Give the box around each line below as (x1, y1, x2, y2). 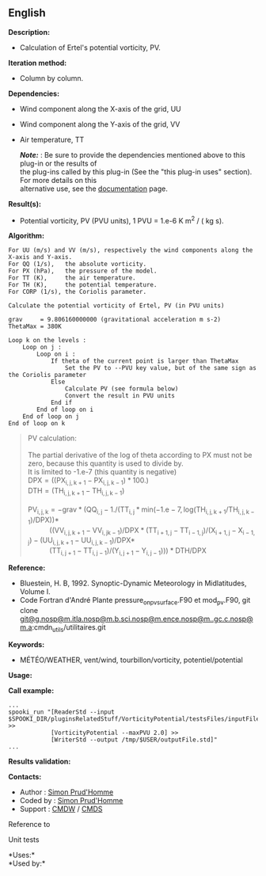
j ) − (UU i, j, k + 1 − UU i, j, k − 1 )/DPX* (27, 535, 136, 547)
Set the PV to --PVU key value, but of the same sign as (64, 364, 257, 372)
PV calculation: (27, 433, 77, 443)
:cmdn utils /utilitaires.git (31, 622, 106, 634)
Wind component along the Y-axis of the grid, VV (19, 119, 180, 129)
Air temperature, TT (19, 135, 85, 144)
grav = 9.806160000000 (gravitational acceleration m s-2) (8, 316, 222, 324)
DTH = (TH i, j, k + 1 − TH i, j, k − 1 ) (27, 486, 125, 497)
